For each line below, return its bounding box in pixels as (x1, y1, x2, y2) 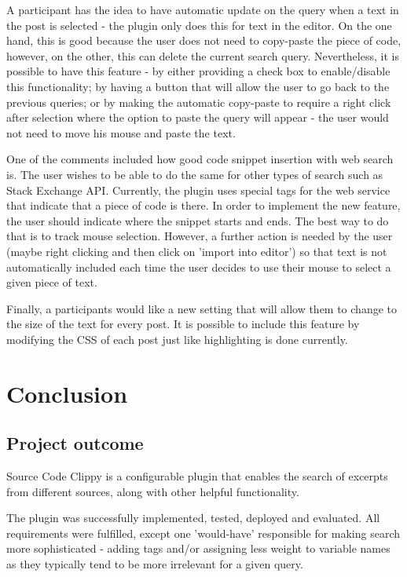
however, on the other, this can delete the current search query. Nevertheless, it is (6, 47, 399, 64)
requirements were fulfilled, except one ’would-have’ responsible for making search (6, 524, 401, 541)
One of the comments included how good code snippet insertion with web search (6, 151, 394, 167)
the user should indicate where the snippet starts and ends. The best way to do (6, 212, 389, 228)
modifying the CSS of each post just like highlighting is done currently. (6, 330, 348, 347)
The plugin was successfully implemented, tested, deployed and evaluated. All (6, 509, 380, 526)
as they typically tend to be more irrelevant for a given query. (6, 556, 303, 572)
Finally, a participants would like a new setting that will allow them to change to (6, 300, 397, 316)
